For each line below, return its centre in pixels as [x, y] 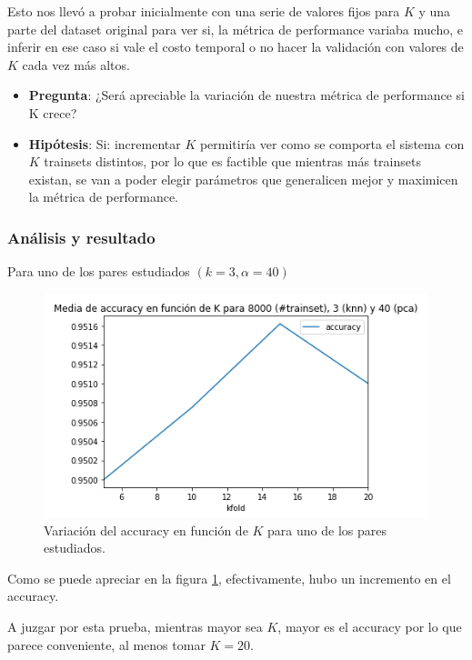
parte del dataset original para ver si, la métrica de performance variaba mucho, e [235, 29]
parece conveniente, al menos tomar [106, 644]
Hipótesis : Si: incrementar [105, 143]
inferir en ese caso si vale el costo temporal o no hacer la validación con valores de [236, 47]
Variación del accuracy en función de [146, 530]
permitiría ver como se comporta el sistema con [332, 143]
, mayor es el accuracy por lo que [370, 626]
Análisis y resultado [81, 237]
